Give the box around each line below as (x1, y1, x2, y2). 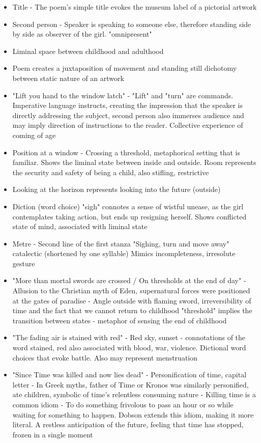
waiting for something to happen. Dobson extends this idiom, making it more (12, 409, 254, 420)
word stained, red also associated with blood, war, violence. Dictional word (12, 342, 246, 353)
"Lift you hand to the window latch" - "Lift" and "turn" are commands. (12, 90, 234, 100)
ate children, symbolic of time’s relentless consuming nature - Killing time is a (12, 389, 256, 400)
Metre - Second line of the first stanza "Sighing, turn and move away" (12, 238, 229, 248)
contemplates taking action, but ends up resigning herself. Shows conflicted (12, 211, 247, 222)
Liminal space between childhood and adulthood (12, 45, 164, 56)
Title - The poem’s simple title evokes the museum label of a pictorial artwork (12, 2, 257, 12)
